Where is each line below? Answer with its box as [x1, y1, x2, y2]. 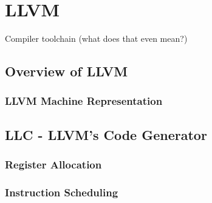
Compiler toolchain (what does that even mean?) [5, 32, 188, 45]
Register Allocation [5, 157, 102, 172]
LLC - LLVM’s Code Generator [5, 125, 207, 144]
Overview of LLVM [5, 62, 128, 81]
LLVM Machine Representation [5, 93, 163, 108]
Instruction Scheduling [5, 184, 118, 199]
